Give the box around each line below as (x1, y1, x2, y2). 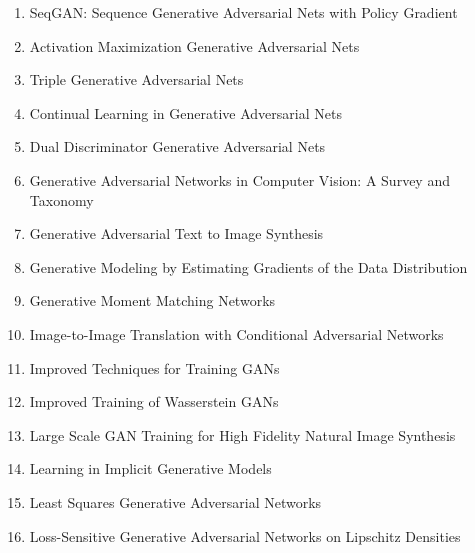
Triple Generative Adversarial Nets (29, 69, 244, 90)
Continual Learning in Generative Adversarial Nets (29, 102, 342, 123)
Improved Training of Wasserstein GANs (29, 391, 279, 412)
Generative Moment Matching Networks (29, 290, 276, 311)
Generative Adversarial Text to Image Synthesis (29, 223, 324, 244)
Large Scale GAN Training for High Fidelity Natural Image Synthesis (29, 424, 456, 445)
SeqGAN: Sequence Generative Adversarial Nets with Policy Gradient (29, 2, 458, 22)
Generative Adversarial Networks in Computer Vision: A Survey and (29, 169, 450, 190)
